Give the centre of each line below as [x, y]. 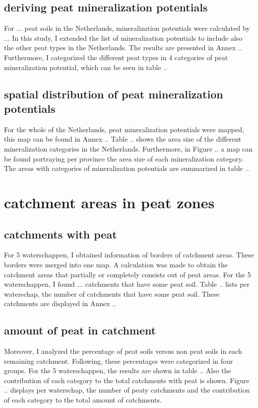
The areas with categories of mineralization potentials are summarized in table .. [127, 168]
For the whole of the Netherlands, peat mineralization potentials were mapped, [124, 129]
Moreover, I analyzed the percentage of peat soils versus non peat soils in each [123, 351]
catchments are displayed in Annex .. [60, 303]
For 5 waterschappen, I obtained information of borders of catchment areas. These [129, 255]
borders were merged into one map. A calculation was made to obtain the [116, 264]
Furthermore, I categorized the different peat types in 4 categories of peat [116, 57]
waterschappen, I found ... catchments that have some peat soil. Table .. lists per [127, 284]
